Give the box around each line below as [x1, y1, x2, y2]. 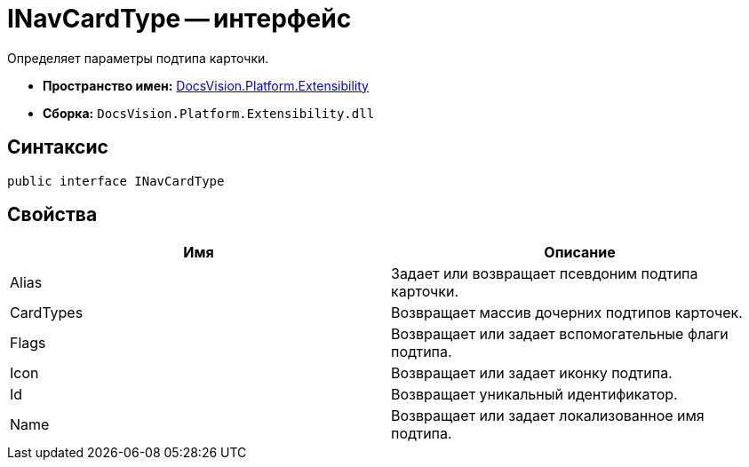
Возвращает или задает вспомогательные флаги [391, 325, 729, 344]
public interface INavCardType [7, 173, 225, 188]
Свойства [7, 203, 98, 226]
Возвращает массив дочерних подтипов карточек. [391, 304, 743, 322]
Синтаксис [7, 136, 108, 159]
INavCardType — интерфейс [7, 4, 352, 34]
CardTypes [10, 304, 84, 322]
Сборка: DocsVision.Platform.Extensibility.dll [43, 105, 375, 121]
